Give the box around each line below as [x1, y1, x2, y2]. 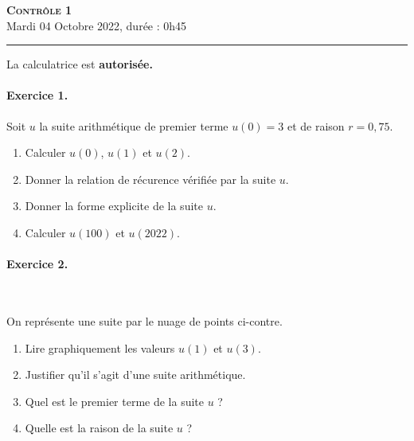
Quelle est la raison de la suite [25, 420, 174, 436]
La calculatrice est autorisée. [6, 56, 153, 72]
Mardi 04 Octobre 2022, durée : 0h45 [6, 17, 187, 33]
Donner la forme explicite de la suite [25, 197, 203, 214]
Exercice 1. [6, 87, 68, 103]
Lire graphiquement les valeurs [25, 339, 175, 356]
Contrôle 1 [6, 2, 72, 18]
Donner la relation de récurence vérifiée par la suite [25, 170, 276, 187]
